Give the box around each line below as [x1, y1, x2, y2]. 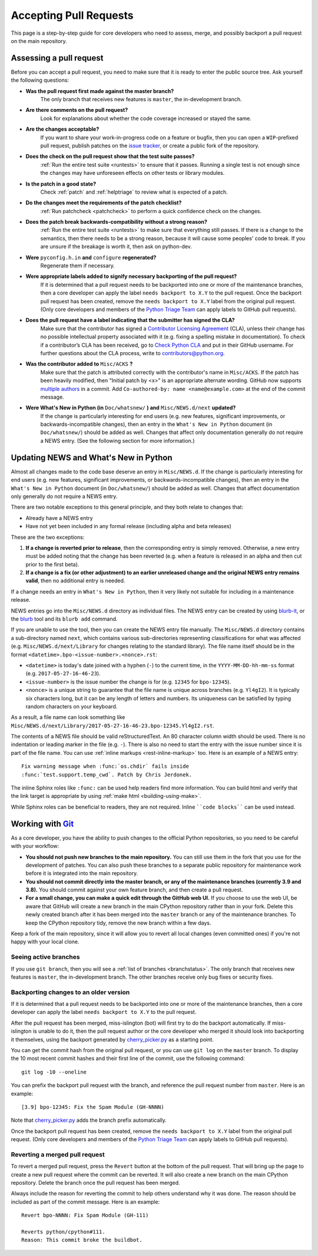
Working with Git [11, 818, 74, 829]
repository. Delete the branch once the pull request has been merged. [11, 1179, 180, 1187]
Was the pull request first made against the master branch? [25, 87, 174, 94]
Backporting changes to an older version [11, 988, 130, 996]
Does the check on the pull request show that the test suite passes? [25, 153, 195, 160]
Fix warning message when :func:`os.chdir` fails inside [21, 763, 190, 770]
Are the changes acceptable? [25, 125, 100, 132]
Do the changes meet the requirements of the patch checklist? [25, 199, 182, 206]
